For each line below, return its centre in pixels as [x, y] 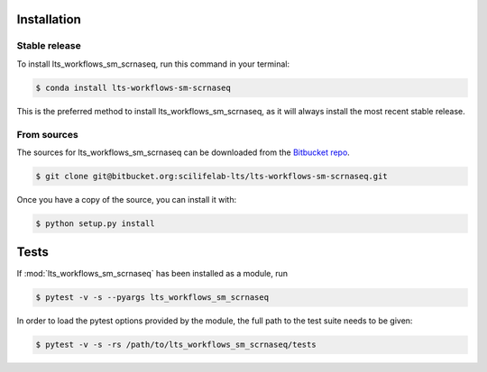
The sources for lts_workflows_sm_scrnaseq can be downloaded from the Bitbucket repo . [184, 152]
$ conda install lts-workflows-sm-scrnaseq [133, 87]
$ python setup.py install [95, 223]
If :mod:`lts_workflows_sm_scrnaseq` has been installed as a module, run [152, 274]
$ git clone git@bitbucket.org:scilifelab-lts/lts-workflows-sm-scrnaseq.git [211, 176]
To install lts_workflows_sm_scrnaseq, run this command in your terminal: [153, 64]
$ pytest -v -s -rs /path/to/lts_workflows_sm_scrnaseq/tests [176, 345]
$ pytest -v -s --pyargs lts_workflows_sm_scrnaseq [152, 298]
